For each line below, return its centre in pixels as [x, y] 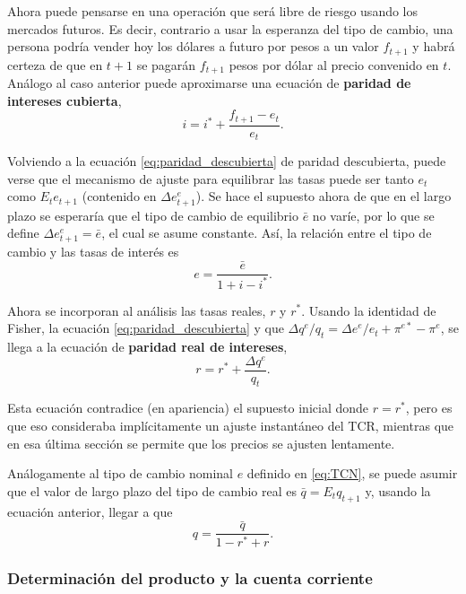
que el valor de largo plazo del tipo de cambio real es [152, 490]
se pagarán [166, 64]
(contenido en [119, 196]
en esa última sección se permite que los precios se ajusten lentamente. [201, 443]
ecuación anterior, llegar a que [90, 511]
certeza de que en [55, 64]
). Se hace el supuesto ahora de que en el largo [324, 196]
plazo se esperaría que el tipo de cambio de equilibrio [153, 215]
